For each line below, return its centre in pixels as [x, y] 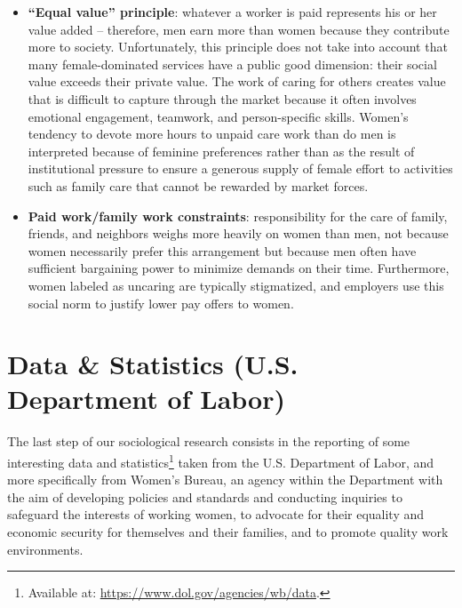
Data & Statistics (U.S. [153, 364]
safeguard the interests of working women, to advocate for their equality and [216, 514]
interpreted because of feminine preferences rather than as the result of [221, 151]
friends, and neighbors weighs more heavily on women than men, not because [238, 233]
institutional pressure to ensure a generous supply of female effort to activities [240, 168]
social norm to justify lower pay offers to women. [161, 303]
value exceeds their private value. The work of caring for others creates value [237, 81]
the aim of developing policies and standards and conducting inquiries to [205, 496]
